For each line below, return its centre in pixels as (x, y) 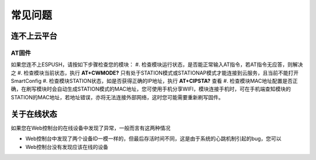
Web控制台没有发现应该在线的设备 (67, 147)
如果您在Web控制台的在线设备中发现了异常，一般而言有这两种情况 (91, 128)
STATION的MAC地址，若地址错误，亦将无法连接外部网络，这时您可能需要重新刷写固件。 (117, 97)
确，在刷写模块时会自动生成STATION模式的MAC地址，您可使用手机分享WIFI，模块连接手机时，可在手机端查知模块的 (151, 89)
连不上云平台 (34, 36)
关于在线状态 (34, 114)
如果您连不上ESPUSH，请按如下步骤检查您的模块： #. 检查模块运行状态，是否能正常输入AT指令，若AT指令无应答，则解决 (157, 65)
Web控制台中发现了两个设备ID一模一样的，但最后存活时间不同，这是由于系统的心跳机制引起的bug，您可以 (154, 139)
